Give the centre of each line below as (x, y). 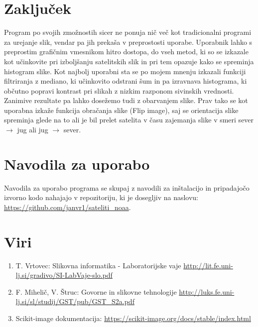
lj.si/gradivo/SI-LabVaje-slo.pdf (64, 275)
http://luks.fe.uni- (207, 291)
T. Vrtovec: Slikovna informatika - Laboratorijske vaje (98, 265)
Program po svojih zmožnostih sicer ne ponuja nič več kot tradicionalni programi (128, 32)
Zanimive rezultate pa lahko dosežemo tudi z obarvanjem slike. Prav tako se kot (126, 100)
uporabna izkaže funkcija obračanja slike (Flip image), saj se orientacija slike (121, 110)
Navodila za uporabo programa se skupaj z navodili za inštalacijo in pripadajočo (127, 187)
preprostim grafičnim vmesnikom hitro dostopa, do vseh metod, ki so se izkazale (126, 52)
